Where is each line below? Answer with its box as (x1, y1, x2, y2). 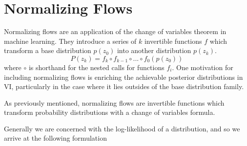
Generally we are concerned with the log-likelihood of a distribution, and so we (4, 123, 240, 133)
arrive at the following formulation (4, 133, 107, 143)
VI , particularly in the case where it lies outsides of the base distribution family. (4, 81, 244, 91)
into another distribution (117, 45, 191, 55)
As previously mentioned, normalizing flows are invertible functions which (4, 97, 225, 108)
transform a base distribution (4, 45, 91, 55)
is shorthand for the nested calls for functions (28, 62, 165, 72)
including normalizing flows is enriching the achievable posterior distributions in (4, 72, 243, 82)
